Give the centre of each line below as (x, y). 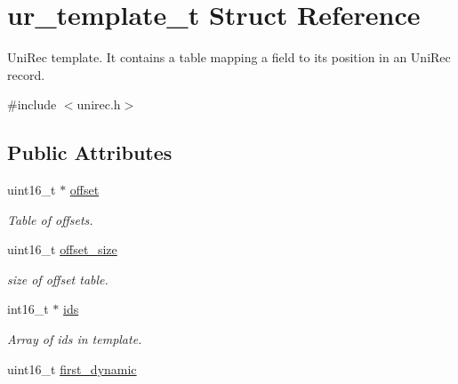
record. (26, 74)
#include (32, 104)
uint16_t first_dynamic (72, 368)
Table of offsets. (50, 219)
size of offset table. (58, 279)
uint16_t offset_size (62, 249)
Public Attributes (90, 152)
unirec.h (99, 104)
